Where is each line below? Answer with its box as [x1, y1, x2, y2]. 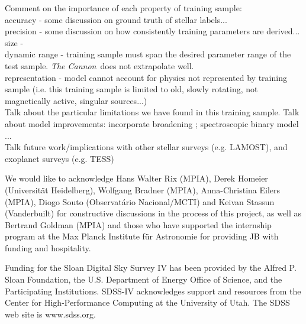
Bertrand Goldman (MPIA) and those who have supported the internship [5, 218, 272, 231]
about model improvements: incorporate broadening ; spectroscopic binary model [5, 117, 299, 129]
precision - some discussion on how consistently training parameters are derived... [5, 25, 300, 37]
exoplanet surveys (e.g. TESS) [5, 152, 114, 164]
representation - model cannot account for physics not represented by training [5, 71, 287, 83]
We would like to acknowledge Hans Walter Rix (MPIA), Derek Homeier [5, 172, 268, 184]
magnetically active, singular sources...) [5, 94, 147, 106]
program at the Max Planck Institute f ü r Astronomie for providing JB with [5, 230, 279, 242]
